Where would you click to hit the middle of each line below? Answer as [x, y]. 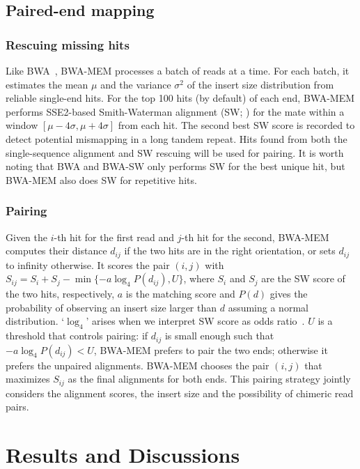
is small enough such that [219, 336]
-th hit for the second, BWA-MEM [255, 237]
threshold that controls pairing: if [77, 336]
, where [199, 278]
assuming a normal [268, 307]
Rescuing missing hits [68, 44]
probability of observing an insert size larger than [111, 307]
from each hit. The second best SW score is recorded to [236, 125]
